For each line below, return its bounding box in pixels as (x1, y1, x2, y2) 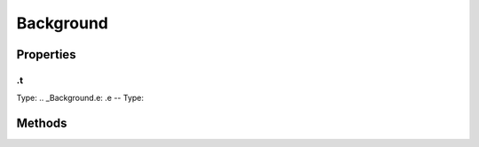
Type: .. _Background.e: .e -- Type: (16, 93, 145, 104)
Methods (16, 116, 67, 131)
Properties (16, 47, 76, 62)
